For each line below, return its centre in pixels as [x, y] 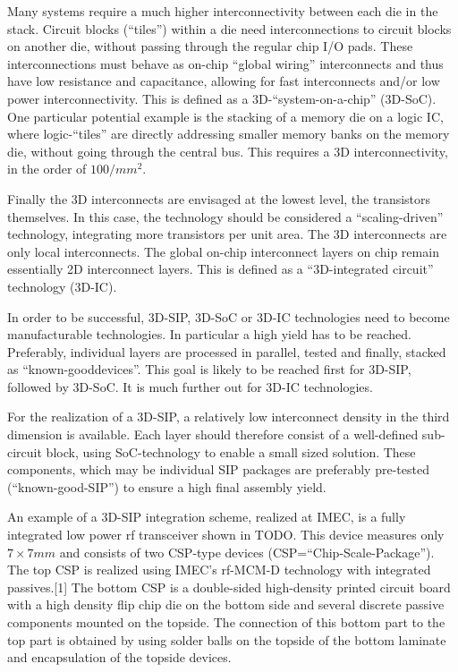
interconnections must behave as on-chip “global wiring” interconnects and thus [225, 63]
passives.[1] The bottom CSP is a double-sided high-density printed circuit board [229, 587]
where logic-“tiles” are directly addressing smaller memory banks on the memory [229, 134]
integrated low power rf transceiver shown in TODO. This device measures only [226, 535]
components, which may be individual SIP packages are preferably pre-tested [218, 469]
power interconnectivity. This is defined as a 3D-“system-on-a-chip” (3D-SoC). [222, 98]
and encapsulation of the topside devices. [119, 657]
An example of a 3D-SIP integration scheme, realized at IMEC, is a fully [207, 517]
